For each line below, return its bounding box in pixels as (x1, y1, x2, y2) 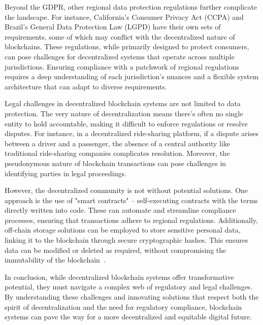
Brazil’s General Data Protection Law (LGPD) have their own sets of (5, 21, 221, 32)
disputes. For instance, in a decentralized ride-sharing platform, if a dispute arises (5, 128, 258, 139)
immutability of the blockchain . (5, 254, 106, 265)
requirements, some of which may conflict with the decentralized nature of (5, 31, 235, 42)
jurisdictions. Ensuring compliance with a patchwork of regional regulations (5, 61, 239, 72)
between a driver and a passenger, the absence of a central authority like (5, 138, 231, 148)
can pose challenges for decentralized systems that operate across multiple (5, 51, 235, 61)
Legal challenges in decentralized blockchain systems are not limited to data (5, 98, 241, 109)
